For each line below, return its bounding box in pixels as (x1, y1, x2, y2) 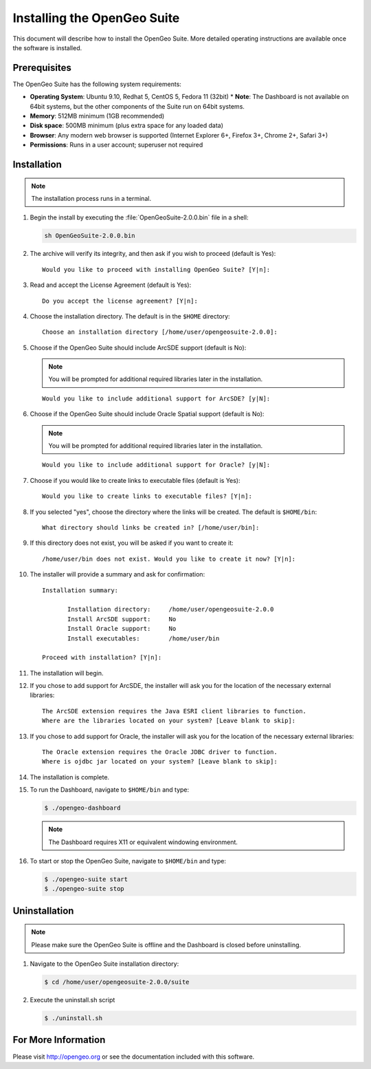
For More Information (12, 1034, 106, 1046)
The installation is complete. (30, 773, 110, 781)
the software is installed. (12, 43, 82, 52)
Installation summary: (42, 586, 119, 594)
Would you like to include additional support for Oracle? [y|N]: (42, 461, 271, 469)
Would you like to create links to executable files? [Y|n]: (42, 493, 252, 500)
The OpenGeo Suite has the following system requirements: (12, 80, 182, 88)
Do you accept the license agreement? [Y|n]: (42, 296, 199, 305)
